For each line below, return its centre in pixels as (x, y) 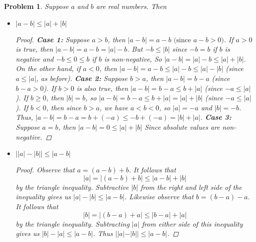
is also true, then (102, 88)
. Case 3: (216, 117)
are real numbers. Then (131, 6)
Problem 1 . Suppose (36, 6)
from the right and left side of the (191, 187)
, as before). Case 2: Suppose (82, 78)
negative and (34, 58)
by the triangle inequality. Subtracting (72, 223)
